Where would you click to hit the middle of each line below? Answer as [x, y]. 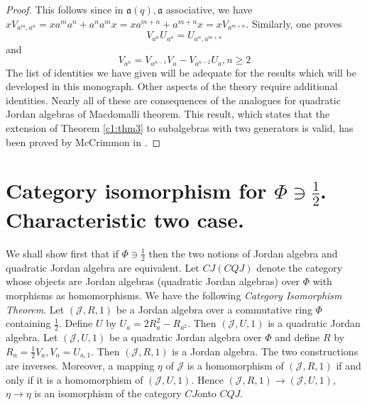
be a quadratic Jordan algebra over [185, 337]
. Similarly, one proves [294, 23]
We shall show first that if [62, 253]
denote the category [300, 267]
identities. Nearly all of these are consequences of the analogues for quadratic [173, 100]
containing [28, 323]
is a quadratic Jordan [314, 323]
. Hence [207, 379]
